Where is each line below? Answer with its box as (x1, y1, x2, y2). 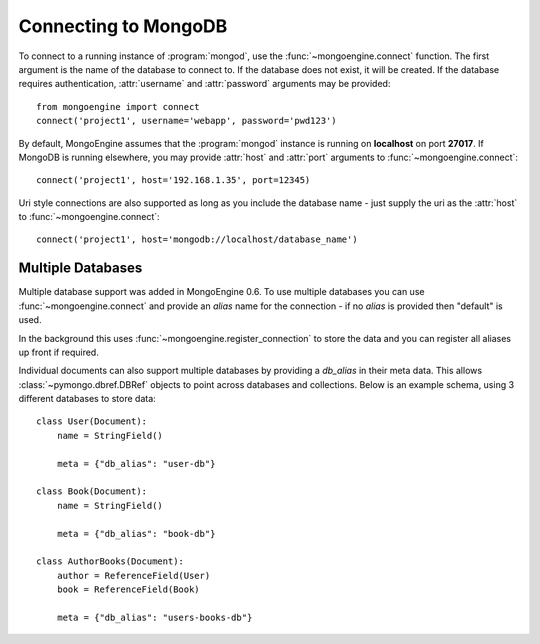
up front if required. (18, 346, 99, 358)
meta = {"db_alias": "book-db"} (56, 528, 216, 539)
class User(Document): (36, 416, 148, 427)
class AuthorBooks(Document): (36, 556, 185, 567)
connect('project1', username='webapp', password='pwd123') (36, 115, 337, 127)
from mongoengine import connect (36, 101, 200, 112)
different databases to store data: (18, 393, 157, 405)
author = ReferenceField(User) (56, 570, 211, 581)
